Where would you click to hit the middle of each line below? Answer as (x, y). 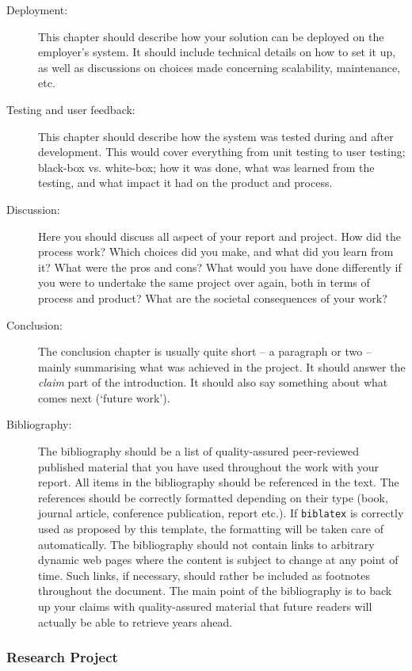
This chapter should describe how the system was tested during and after (216, 136)
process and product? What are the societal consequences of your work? (213, 297)
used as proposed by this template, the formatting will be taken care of (211, 529)
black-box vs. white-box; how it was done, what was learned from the (206, 167)
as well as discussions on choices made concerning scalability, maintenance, (219, 67)
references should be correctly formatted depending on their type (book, (213, 497)
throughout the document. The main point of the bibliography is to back (215, 591)
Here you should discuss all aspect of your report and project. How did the (219, 236)
